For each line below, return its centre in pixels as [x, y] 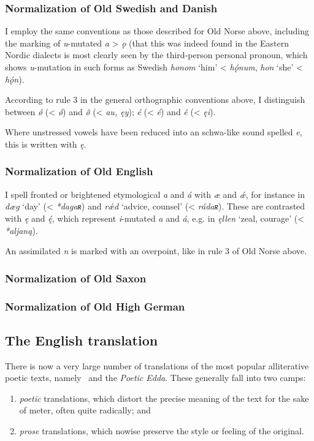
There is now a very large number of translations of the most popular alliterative [157, 365]
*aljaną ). [21, 230]
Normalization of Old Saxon [76, 278]
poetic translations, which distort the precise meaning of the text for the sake [164, 398]
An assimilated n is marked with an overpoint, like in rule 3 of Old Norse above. [156, 251]
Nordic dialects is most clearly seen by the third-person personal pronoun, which [156, 55]
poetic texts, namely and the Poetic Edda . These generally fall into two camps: [155, 378]
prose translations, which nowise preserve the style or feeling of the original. [162, 431]
